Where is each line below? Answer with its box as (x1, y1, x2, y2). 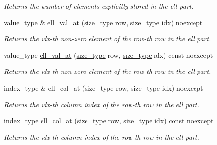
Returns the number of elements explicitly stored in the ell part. (4, 1, 194, 11)
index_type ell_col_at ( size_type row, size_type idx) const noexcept (4, 115, 214, 126)
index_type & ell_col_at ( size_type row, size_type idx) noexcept (4, 82, 203, 92)
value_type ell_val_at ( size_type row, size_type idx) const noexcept (4, 50, 213, 60)
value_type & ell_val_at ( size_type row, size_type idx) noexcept (4, 17, 203, 27)
